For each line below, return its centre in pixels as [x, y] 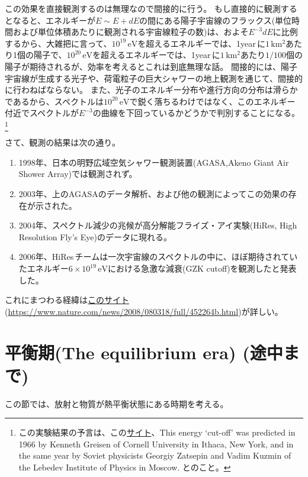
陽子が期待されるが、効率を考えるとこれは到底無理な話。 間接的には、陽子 [151, 66]
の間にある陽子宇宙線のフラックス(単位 [216, 20]
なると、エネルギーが [54, 20]
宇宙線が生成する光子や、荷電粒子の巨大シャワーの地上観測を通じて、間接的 [154, 78]
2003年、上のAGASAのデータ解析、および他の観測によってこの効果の [153, 194]
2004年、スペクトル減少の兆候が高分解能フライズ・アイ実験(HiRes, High [158, 225]
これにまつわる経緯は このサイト [67, 300]
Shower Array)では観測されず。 [78, 174]
